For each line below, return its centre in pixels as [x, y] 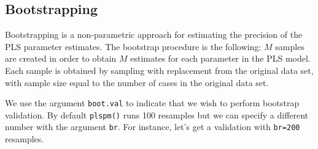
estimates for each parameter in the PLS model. [220, 58]
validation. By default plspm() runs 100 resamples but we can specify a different [157, 114]
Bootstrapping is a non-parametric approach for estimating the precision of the [154, 35]
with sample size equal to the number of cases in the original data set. [137, 82]
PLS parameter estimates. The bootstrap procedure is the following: [133, 46]
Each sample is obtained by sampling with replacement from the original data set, [159, 70]
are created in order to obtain [61, 58]
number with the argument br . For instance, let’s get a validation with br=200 [153, 127]
